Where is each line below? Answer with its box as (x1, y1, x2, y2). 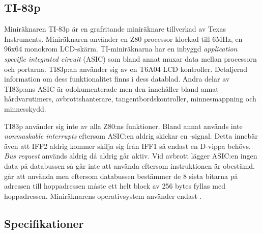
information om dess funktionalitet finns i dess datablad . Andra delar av (4, 73, 230, 84)
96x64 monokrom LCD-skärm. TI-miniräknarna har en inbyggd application (4, 43, 238, 54)
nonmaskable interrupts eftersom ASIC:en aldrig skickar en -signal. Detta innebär (4, 131, 258, 141)
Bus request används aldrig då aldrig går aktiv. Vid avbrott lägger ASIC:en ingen (4, 150, 257, 161)
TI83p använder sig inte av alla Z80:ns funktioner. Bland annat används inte (4, 120, 243, 131)
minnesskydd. (4, 103, 46, 114)
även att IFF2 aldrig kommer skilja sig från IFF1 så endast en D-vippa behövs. (4, 140, 251, 151)
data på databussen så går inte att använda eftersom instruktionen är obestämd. (4, 160, 255, 171)
